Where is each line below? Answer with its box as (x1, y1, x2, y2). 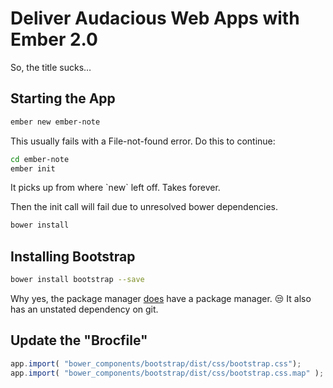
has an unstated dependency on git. (10, 303, 159, 315)
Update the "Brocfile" (10, 332, 148, 349)
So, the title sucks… (10, 61, 92, 73)
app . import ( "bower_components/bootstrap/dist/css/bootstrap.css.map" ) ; (10, 368, 325, 378)
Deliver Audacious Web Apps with (10, 7, 300, 30)
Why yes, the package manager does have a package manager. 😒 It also (10, 292, 312, 304)
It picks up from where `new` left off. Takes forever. (10, 182, 221, 194)
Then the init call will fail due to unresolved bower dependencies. (10, 201, 279, 213)
